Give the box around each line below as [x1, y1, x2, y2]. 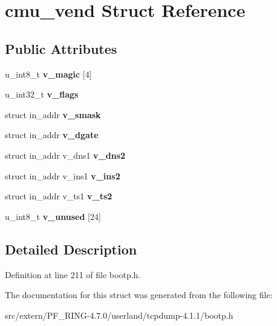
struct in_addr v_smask [5, 108, 101, 121]
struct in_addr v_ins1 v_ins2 [5, 169, 120, 182]
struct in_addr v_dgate [5, 128, 99, 141]
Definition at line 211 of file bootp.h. [5, 268, 141, 281]
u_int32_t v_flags [5, 88, 79, 101]
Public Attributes [5, 39, 117, 58]
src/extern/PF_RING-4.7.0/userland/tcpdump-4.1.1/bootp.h [5, 308, 233, 321]
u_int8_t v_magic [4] [5, 67, 92, 80]
